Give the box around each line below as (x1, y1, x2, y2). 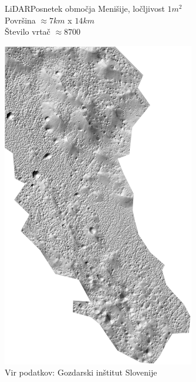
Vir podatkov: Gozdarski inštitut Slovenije (5, 366, 157, 378)
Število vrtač (5, 25, 50, 38)
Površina (5, 14, 36, 26)
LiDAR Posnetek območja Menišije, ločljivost (5, 2, 165, 14)
